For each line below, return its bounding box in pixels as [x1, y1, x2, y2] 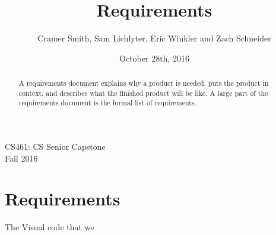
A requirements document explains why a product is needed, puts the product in [18, 78, 269, 88]
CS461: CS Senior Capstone [5, 140, 106, 153]
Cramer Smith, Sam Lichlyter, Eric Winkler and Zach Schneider [37, 32, 271, 44]
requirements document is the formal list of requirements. [18, 98, 196, 108]
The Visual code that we [5, 221, 94, 233]
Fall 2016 [5, 152, 38, 164]
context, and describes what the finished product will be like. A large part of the [18, 88, 268, 98]
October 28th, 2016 [119, 51, 189, 64]
